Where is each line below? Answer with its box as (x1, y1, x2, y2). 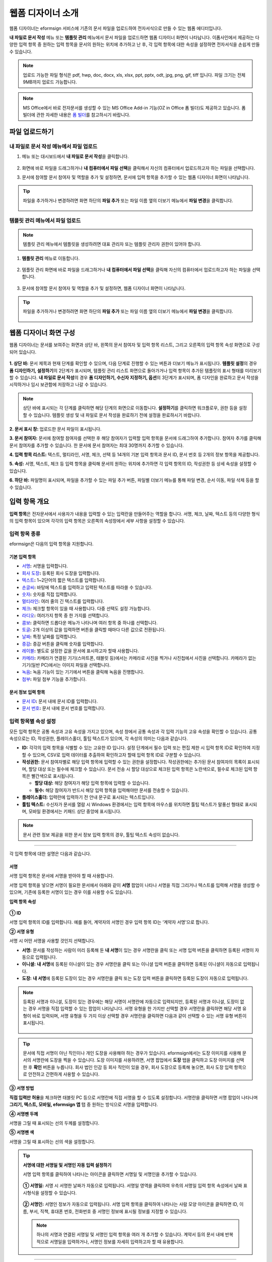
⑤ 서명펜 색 (9, 1129, 34, 1135)
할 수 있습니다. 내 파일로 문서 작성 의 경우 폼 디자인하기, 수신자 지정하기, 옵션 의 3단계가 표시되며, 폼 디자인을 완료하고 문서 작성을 (9, 374, 259, 381)
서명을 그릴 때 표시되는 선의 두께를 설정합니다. (9, 1120, 100, 1126)
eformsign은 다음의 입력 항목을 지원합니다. (9, 541, 94, 547)
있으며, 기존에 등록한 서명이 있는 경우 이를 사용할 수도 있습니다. (9, 889, 133, 896)
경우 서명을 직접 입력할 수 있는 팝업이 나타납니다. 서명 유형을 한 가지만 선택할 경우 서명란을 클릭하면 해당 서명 (28, 1006, 242, 1012)
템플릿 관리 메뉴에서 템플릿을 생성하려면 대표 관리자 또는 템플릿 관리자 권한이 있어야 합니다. (23, 241, 201, 247)
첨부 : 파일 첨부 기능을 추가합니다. (22, 676, 87, 682)
